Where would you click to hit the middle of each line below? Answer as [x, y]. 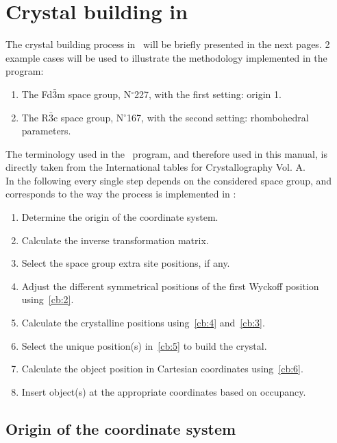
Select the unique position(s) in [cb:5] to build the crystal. [144, 345]
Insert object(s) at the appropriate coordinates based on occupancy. [164, 391]
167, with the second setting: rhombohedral [218, 117]
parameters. [46, 131]
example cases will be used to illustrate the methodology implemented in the [166, 57]
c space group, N [88, 117]
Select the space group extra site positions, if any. [126, 263]
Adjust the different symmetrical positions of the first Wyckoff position [170, 286]
